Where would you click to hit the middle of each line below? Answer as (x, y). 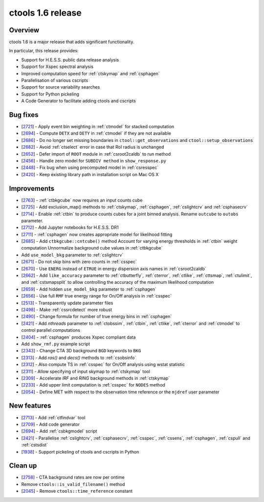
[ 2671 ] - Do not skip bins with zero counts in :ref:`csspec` (79, 262)
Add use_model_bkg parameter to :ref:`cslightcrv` (72, 255)
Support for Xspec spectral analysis (57, 67)
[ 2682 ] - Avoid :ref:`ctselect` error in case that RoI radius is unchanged (93, 147)
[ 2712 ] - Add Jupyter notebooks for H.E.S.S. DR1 (70, 228)
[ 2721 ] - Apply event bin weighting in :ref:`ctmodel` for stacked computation (98, 127)
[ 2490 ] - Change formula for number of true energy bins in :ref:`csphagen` (97, 317)
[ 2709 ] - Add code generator (51, 424)
